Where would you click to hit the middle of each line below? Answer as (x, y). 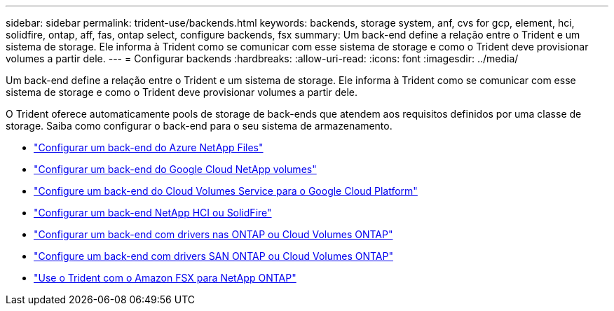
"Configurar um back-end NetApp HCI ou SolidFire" (153, 213)
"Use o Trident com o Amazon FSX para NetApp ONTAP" (165, 278)
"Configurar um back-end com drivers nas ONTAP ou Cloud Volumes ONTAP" (213, 234)
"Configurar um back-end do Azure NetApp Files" (149, 147)
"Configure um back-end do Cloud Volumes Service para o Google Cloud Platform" (226, 191)
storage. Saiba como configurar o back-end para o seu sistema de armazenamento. (199, 126)
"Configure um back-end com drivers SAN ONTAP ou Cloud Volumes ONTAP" (213, 256)
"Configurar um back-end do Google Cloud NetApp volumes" (175, 169)
